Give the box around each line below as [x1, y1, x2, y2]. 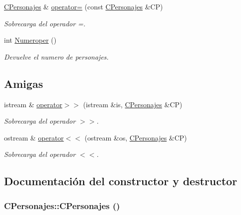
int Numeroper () [4, 35, 57, 45]
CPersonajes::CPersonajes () [4, 199, 120, 212]
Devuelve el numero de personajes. [4, 51, 109, 62]
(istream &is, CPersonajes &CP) [83, 99, 182, 109]
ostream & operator [4, 132, 64, 143]
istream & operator [4, 99, 63, 109]
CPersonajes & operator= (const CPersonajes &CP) [4, 1, 163, 11]
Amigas [4, 75, 43, 91]
